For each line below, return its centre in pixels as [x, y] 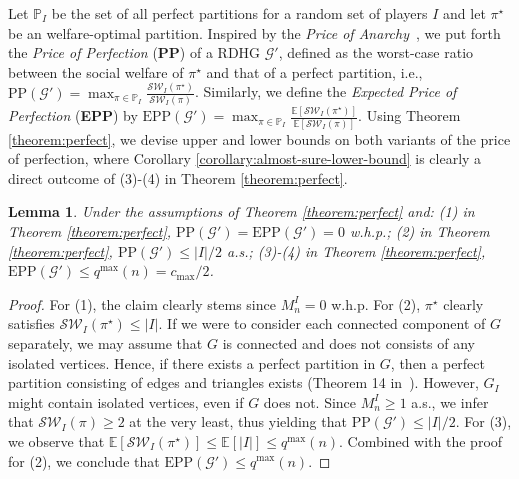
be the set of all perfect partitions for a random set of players [239, 13]
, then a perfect [437, 362]
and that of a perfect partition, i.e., [314, 71]
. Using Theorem [409, 115]
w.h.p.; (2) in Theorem [419, 231]
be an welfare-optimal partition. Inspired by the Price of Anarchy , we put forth [254, 32]
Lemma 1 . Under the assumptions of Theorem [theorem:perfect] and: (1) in [241, 211]
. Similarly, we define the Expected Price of [325, 91]
